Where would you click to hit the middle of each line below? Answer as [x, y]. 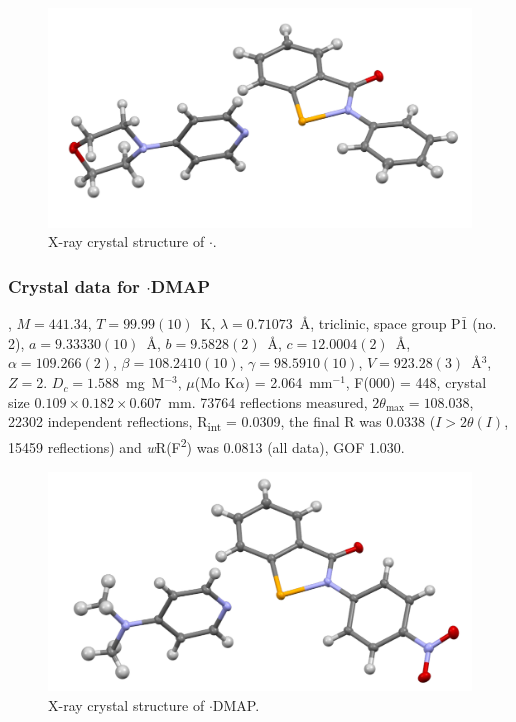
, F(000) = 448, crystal [416, 382]
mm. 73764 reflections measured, [268, 401]
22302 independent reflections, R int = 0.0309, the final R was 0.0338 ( [222, 423]
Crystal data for [74, 285]
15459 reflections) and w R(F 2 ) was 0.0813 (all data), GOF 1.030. [206, 446]
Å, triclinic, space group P [380, 323]
